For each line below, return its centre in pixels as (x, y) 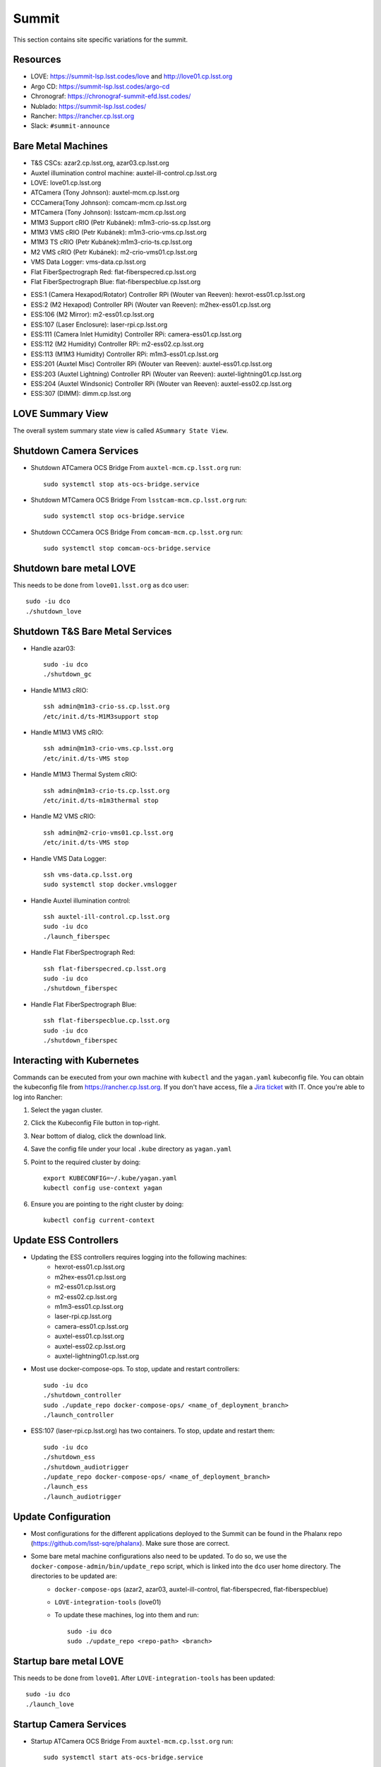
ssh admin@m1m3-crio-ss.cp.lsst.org (107, 706)
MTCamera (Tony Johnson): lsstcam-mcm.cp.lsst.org (108, 213)
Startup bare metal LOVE (68, 1661)
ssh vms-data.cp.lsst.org (88, 874)
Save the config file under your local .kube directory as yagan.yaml (131, 1149)
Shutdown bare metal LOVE (74, 568)
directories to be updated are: (74, 1576)
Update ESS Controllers (66, 1240)
